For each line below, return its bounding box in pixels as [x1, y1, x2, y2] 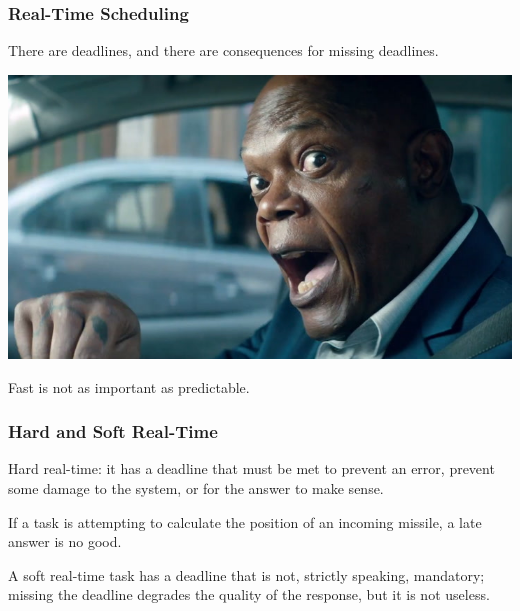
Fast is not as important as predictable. [8, 376, 250, 397]
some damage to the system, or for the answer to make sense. [8, 478, 384, 498]
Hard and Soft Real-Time [8, 419, 218, 444]
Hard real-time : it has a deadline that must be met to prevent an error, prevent [8, 458, 495, 479]
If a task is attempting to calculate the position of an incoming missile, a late [8, 511, 482, 532]
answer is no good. [8, 531, 122, 552]
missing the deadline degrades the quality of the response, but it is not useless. [8, 584, 490, 605]
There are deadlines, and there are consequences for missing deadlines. [8, 40, 439, 61]
